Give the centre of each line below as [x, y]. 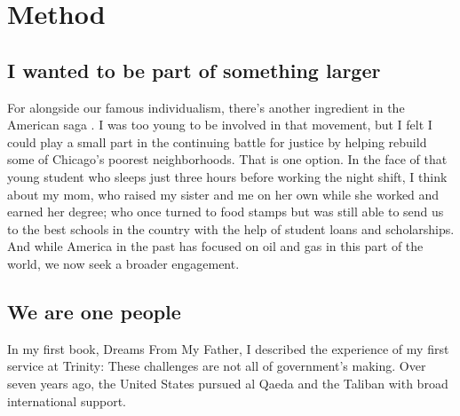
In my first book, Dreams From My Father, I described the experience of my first [228, 348]
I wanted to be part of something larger [194, 70]
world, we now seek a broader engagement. [123, 263]
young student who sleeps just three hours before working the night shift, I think [227, 176]
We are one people [94, 311]
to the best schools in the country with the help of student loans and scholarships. [231, 228]
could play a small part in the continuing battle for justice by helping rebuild [217, 141]
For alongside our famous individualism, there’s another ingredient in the [206, 107]
